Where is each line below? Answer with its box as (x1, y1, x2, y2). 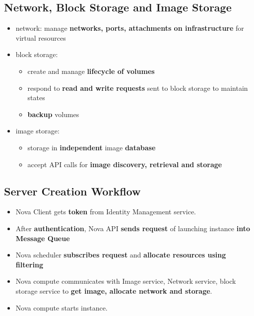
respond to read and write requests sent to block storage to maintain (27, 82, 248, 93)
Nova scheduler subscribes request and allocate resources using (15, 250, 226, 260)
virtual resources (15, 32, 66, 43)
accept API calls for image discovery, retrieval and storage (27, 159, 222, 169)
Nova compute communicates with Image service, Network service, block (15, 276, 236, 286)
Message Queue (15, 233, 70, 243)
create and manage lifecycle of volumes (27, 65, 155, 76)
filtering (15, 259, 43, 269)
